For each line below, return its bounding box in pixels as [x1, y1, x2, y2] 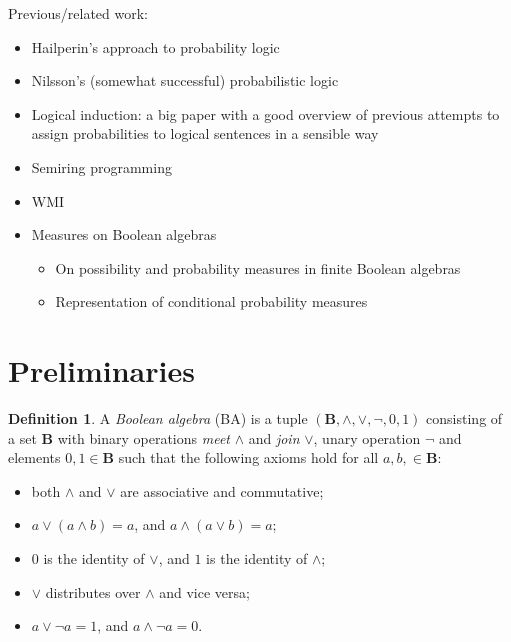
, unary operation [313, 427, 421, 448]
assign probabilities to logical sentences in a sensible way [31, 123, 379, 144]
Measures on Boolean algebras [31, 224, 217, 245]
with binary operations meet [57, 427, 230, 448]
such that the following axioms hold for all [118, 447, 379, 468]
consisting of [426, 408, 503, 429]
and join [248, 427, 300, 448]
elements [8, 447, 61, 468]
